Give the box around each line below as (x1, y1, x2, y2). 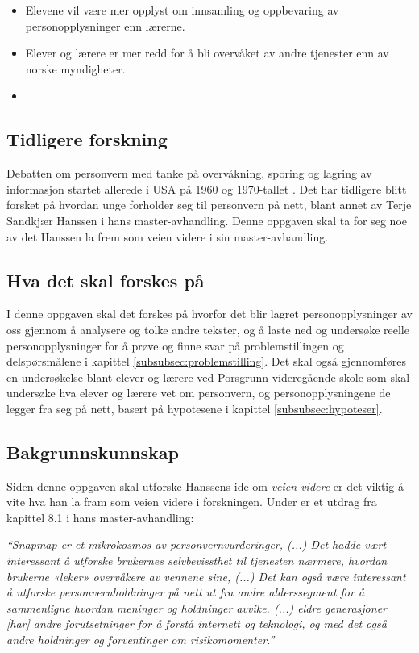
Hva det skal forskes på (6, 267, 205, 292)
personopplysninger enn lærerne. (25, 17, 185, 34)
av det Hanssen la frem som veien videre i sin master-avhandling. (6, 228, 329, 245)
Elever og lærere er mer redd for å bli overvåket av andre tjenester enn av (25, 44, 389, 61)
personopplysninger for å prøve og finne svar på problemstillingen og (6, 337, 344, 354)
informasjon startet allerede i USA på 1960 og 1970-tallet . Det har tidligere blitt (6, 180, 407, 197)
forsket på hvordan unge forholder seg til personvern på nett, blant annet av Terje (6, 196, 412, 213)
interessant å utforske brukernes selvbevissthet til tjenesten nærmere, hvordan (6, 552, 388, 569)
